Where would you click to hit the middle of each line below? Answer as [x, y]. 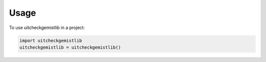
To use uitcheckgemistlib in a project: [47, 28]
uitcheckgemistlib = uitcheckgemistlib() [70, 47]
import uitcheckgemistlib [51, 40]
